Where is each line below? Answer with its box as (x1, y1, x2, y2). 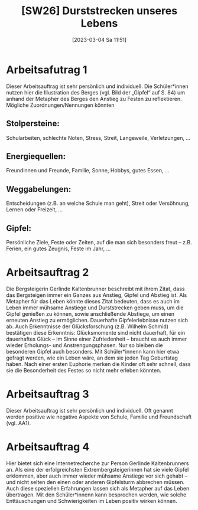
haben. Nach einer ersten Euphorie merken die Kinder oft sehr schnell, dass (6, 360, 191, 367)
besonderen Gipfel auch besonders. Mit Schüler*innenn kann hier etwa (6, 348, 179, 355)
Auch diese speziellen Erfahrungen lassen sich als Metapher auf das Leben (6, 485, 190, 492)
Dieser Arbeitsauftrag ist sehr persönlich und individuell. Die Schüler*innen (6, 83, 189, 90)
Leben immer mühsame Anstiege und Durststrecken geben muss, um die (6, 304, 184, 311)
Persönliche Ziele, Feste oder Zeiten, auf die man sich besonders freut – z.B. (6, 238, 192, 246)
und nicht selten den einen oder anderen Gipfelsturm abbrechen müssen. (6, 478, 185, 485)
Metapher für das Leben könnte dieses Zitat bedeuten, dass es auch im (6, 297, 180, 305)
